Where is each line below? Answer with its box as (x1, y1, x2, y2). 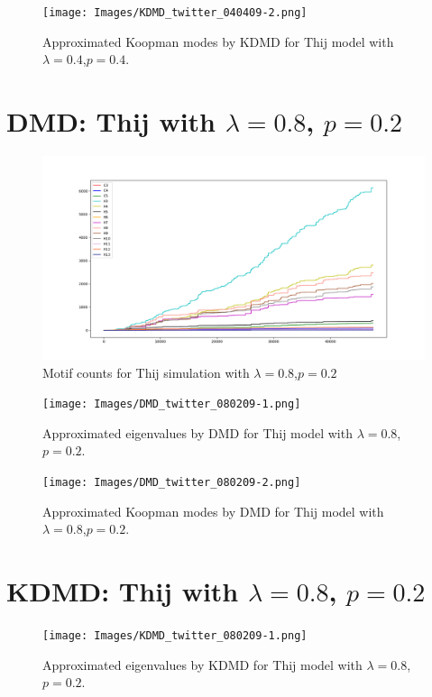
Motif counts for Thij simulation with (42, 362, 250, 381)
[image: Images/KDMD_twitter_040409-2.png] (42, 6, 308, 19)
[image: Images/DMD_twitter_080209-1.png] (42, 398, 301, 411)
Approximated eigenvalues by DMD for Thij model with (42, 423, 353, 442)
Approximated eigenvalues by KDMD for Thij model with (42, 655, 363, 674)
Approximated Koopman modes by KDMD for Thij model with (42, 32, 394, 50)
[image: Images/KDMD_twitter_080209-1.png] (42, 629, 308, 643)
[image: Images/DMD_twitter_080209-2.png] (42, 476, 301, 490)
